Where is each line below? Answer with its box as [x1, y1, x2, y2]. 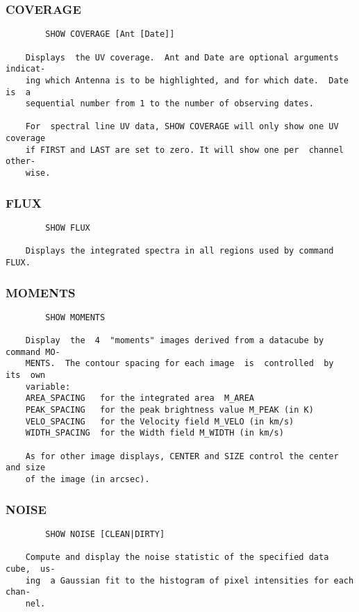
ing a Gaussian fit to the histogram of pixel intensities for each [25, 575, 354, 586]
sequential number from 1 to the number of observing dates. [25, 99, 314, 109]
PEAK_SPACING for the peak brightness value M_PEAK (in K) [25, 405, 314, 415]
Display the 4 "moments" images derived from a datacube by [25, 336, 324, 346]
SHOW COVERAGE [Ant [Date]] [45, 29, 175, 40]
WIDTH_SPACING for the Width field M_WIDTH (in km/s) [25, 428, 284, 438]
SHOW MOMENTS [45, 312, 106, 322]
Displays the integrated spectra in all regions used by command [25, 246, 334, 256]
